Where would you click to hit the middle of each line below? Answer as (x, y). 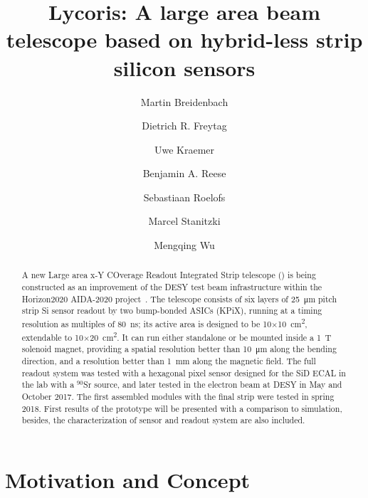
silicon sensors (184, 67)
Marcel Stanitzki (184, 221)
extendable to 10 (53, 337)
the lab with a (48, 385)
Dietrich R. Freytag (184, 126)
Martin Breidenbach (184, 101)
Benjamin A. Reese (184, 173)
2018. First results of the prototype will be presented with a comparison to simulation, (182, 408)
